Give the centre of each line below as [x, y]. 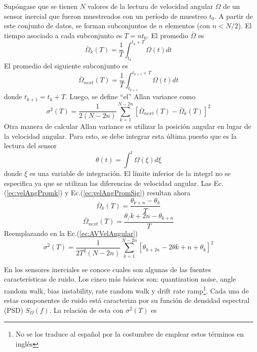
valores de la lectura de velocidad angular [150, 6]
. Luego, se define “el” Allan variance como [130, 96]
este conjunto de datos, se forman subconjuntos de [80, 26]
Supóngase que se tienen [41, 6]
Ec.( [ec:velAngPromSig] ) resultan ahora [131, 193]
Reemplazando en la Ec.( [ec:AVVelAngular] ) [71, 233]
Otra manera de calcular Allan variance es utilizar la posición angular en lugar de [128, 126]
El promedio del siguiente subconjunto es [66, 66]
